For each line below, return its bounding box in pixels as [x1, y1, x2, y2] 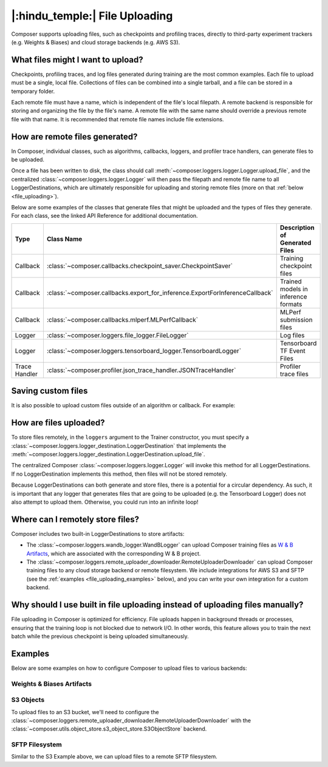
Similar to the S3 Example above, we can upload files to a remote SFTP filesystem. [11, 753, 218, 760]
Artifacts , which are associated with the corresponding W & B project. [26, 550, 201, 557]
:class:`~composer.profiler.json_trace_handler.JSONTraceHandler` [46, 366, 236, 374]
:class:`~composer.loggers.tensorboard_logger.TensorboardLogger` [46, 346, 242, 355]
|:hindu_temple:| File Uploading [11, 9, 173, 22]
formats [279, 300, 302, 308]
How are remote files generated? [11, 131, 138, 142]
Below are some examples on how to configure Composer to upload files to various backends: [11, 664, 247, 672]
